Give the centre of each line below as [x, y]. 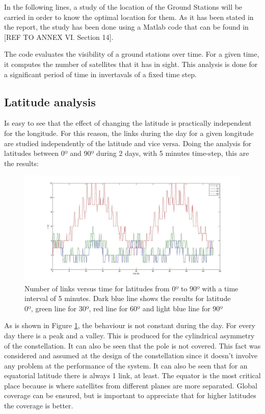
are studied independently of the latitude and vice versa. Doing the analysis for [128, 143]
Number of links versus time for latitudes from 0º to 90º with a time [131, 288]
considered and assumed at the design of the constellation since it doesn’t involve [131, 355]
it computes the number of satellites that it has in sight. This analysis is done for [131, 64]
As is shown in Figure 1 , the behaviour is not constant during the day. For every [130, 325]
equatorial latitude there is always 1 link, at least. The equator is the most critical [132, 375]
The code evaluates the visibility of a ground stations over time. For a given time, [132, 54]
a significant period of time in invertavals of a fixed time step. [100, 74]
